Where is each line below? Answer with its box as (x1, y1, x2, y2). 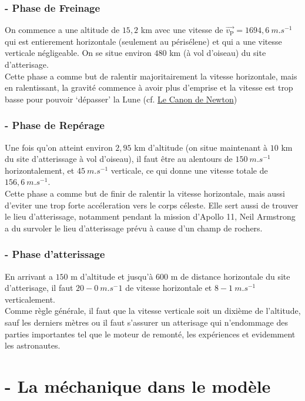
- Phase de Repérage (5, 118, 105, 132)
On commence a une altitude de (5, 24, 120, 36)
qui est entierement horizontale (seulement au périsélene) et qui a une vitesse (5, 35, 282, 47)
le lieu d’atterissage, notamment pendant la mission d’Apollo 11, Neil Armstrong (5, 210, 296, 223)
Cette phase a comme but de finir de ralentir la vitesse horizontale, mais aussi (5, 187, 285, 199)
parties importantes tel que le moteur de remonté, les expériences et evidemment (5, 327, 296, 340)
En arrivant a (5, 270, 53, 282)
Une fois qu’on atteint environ (5, 141, 113, 153)
